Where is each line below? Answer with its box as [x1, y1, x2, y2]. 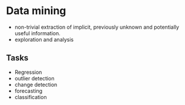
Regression [14, 69, 42, 76]
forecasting [14, 87, 43, 94]
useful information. [14, 29, 60, 36]
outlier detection [14, 74, 55, 82]
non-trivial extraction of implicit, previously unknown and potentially [14, 23, 179, 31]
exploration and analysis [14, 36, 74, 43]
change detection [14, 81, 58, 88]
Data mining [6, 4, 66, 18]
